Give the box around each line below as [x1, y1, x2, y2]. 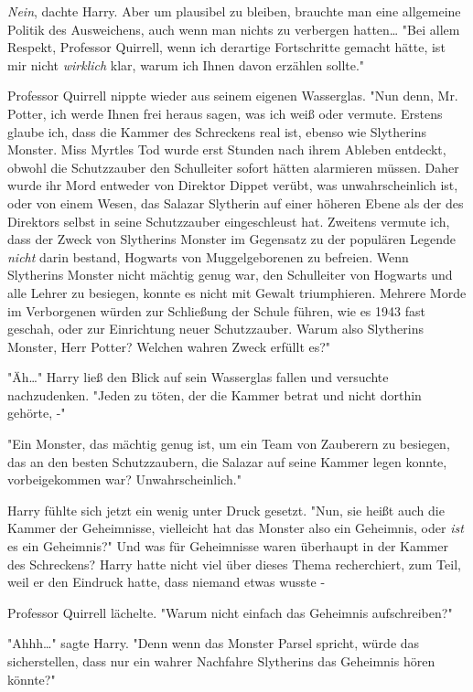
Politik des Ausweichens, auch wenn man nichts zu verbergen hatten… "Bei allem [7, 19, 460, 38]
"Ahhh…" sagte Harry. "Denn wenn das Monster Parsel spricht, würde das [7, 633, 420, 653]
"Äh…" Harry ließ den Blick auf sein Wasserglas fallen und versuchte [7, 367, 389, 387]
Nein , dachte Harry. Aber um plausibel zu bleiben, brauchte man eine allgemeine [7, 2, 461, 20]
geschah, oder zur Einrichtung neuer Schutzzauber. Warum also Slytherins [7, 319, 424, 338]
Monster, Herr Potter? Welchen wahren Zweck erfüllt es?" [7, 336, 331, 356]
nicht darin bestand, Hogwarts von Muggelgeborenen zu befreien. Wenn [7, 247, 409, 266]
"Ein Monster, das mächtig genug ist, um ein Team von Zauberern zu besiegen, [7, 434, 450, 453]
